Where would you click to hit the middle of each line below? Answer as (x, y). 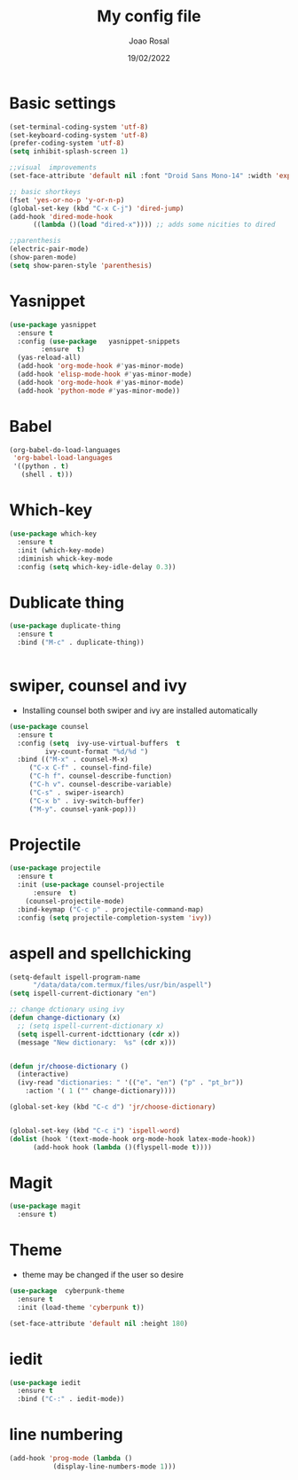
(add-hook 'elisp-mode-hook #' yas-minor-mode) (105, 374)
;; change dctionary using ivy (67, 1010)
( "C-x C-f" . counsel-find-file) (90, 768)
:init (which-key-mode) (61, 550)
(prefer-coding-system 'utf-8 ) (67, 144)
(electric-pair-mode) (49, 249)
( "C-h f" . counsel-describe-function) (101, 776)
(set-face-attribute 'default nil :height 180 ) (99, 1323)
